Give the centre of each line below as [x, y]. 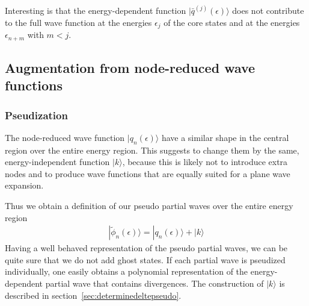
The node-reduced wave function [65, 137]
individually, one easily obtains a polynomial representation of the [127, 271]
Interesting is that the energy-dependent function [96, 10]
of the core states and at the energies [232, 22]
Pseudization [36, 115]
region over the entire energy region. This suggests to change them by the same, [152, 150]
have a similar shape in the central [225, 137]
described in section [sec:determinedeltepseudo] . [93, 295]
